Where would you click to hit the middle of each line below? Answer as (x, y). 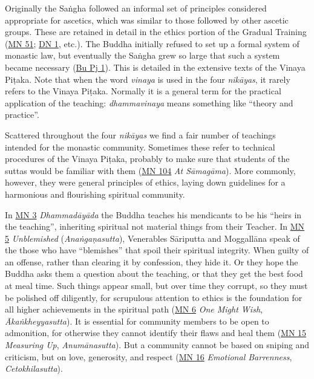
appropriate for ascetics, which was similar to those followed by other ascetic (147, 20)
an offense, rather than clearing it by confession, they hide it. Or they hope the (152, 261)
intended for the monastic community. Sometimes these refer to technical (140, 147)
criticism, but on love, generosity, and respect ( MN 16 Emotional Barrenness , (149, 356)
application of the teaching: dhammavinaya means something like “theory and (149, 102)
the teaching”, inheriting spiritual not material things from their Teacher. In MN (155, 226)
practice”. (22, 115)
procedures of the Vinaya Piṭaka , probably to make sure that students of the (147, 159)
